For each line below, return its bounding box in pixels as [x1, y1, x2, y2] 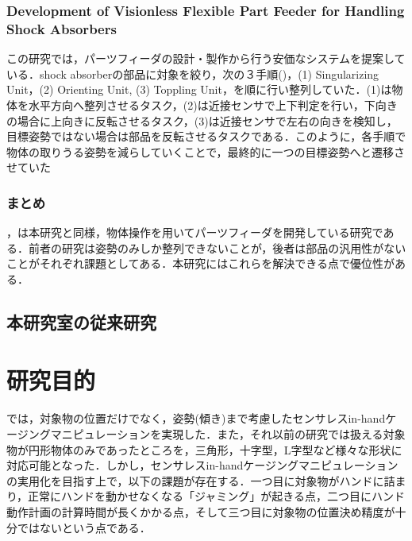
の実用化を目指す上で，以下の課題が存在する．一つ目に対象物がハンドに [6, 472, 384, 489]
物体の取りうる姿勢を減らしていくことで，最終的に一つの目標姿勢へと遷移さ [6, 143, 405, 160]
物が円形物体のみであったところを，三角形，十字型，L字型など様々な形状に [6, 441, 402, 458]
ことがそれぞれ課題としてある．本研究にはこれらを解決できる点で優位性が [6, 255, 395, 272]
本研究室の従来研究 [6, 309, 156, 334]
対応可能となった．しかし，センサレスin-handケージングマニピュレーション [6, 457, 399, 473]
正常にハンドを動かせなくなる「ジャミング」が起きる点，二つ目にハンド [28, 488, 406, 504]
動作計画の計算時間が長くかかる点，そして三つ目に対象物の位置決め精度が [6, 503, 395, 520]
